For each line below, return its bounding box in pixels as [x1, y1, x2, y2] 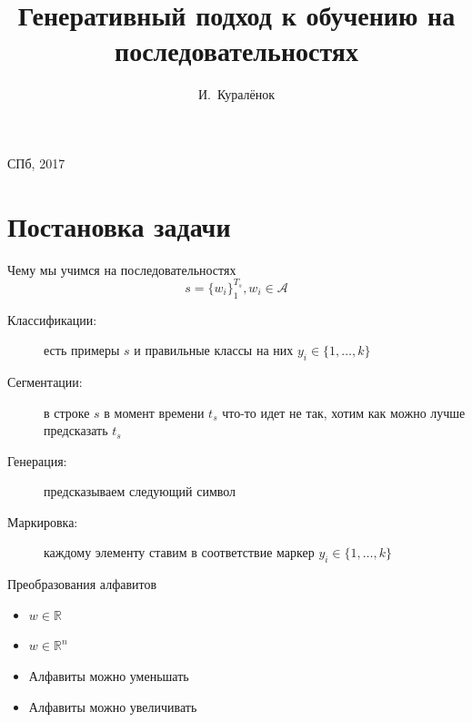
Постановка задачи [7, 207, 231, 244]
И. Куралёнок [197, 85, 276, 104]
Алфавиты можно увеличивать [28, 697, 197, 716]
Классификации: [7, 310, 97, 329]
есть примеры [44, 341, 120, 360]
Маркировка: [7, 512, 78, 531]
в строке [44, 402, 90, 422]
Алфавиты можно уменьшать [28, 666, 189, 686]
